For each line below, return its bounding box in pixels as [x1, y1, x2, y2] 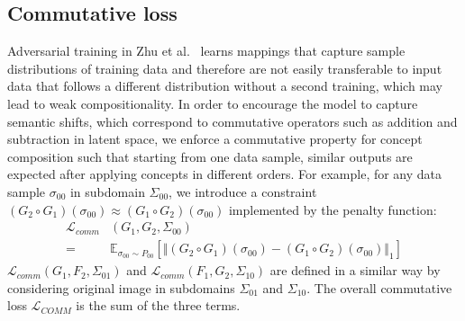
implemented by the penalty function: [228, 200, 437, 218]
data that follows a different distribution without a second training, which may [7, 76, 442, 95]
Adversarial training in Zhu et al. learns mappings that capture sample [7, 41, 406, 60]
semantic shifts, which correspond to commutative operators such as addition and [7, 111, 458, 130]
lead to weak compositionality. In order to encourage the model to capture [7, 94, 418, 112]
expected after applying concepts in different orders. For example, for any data [7, 165, 442, 183]
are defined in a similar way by [269, 261, 441, 280]
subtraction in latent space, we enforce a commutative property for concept [7, 129, 423, 148]
